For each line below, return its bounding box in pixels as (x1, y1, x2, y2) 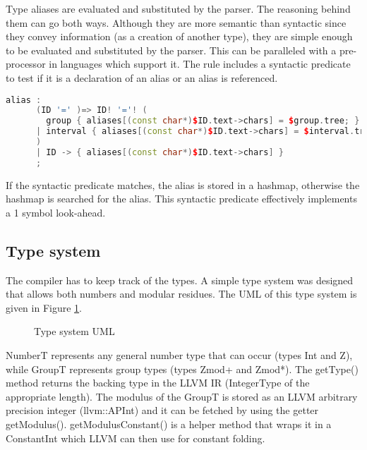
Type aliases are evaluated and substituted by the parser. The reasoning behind (6, 1, 351, 16)
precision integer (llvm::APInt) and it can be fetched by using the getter (6, 403, 319, 418)
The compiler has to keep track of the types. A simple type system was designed (6, 272, 354, 287)
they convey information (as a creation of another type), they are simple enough (6, 29, 353, 44)
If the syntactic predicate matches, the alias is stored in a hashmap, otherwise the (6, 177, 360, 192)
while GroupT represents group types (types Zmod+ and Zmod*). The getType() (6, 361, 359, 376)
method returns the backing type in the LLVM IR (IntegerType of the (6, 375, 310, 390)
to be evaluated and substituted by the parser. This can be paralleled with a (6, 42, 337, 57)
